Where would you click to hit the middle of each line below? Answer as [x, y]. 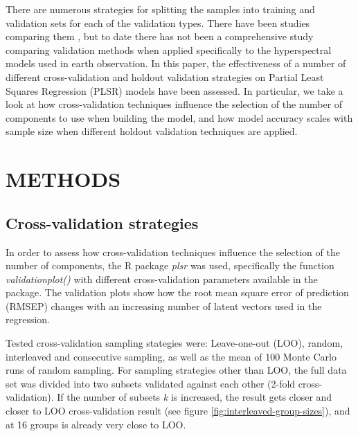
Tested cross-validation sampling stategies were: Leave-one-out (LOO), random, [174, 343]
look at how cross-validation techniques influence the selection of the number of [174, 104]
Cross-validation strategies [102, 222]
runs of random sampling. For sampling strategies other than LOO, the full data [176, 370]
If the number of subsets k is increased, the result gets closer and [195, 397]
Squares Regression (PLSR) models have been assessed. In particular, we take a [174, 90]
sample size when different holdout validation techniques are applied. [152, 131]
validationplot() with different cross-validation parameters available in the [162, 279]
